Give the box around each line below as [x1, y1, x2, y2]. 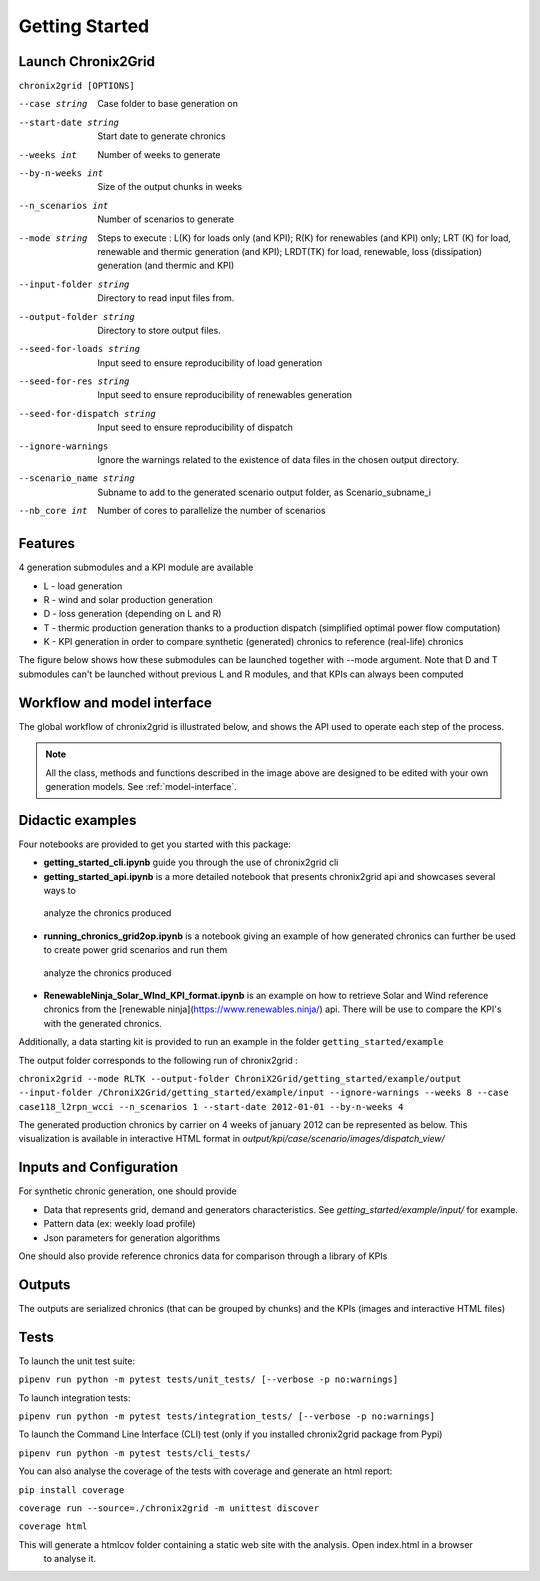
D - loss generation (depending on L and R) [43, 608, 222, 620]
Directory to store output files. [97, 324, 222, 336]
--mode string [18, 232, 88, 244]
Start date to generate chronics [97, 130, 226, 142]
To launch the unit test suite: [18, 1355, 135, 1367]
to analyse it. [43, 1553, 97, 1565]
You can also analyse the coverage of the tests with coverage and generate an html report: [18, 1465, 393, 1477]
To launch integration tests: [18, 1391, 131, 1404]
